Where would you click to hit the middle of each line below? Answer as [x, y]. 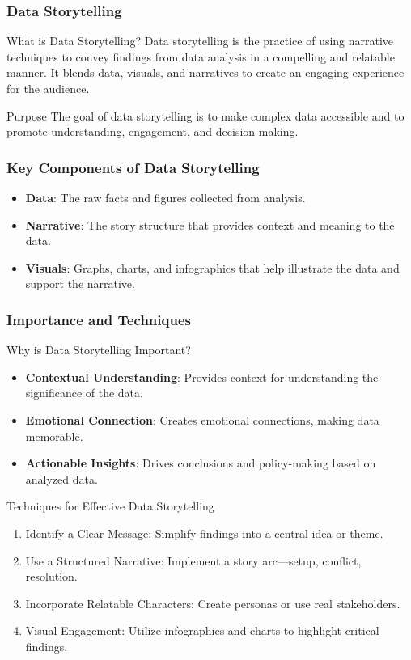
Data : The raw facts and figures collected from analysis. [165, 197]
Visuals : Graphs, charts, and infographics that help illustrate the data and [212, 267]
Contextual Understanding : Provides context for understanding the [202, 377]
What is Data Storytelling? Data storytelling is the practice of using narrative [200, 41]
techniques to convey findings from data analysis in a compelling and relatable [201, 56]
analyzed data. [61, 478]
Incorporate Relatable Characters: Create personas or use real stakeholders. [213, 603]
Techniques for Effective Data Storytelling [110, 506]
